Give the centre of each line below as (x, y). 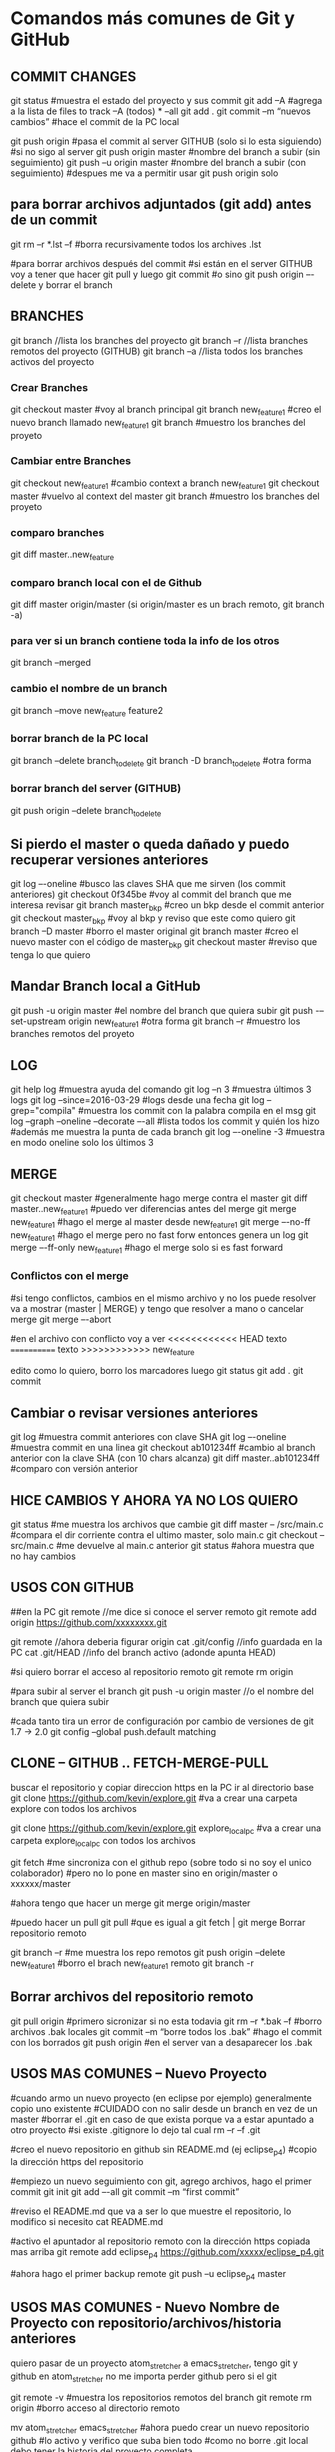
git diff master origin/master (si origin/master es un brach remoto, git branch (167, 604)
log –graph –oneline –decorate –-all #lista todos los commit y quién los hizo (165, 1121)
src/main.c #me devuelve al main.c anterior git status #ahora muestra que (162, 1545)
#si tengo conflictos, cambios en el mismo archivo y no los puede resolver (163, 1298)
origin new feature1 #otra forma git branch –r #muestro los (184, 1022)
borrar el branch (79, 284)
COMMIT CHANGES (73, 76)
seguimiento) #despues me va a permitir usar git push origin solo (144, 173)
